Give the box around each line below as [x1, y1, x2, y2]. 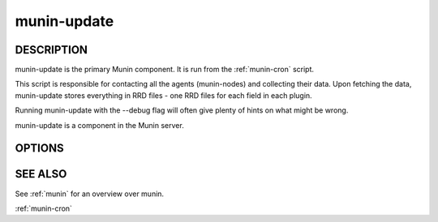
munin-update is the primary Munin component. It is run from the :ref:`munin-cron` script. [15, 65, 315, 75]
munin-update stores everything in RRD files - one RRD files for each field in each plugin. [15, 90, 312, 100]
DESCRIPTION [15, 43, 88, 57]
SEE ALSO [15, 167, 67, 181]
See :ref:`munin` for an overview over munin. [15, 189, 165, 199]
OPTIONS [15, 142, 64, 156]
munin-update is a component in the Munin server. [15, 120, 184, 130]
